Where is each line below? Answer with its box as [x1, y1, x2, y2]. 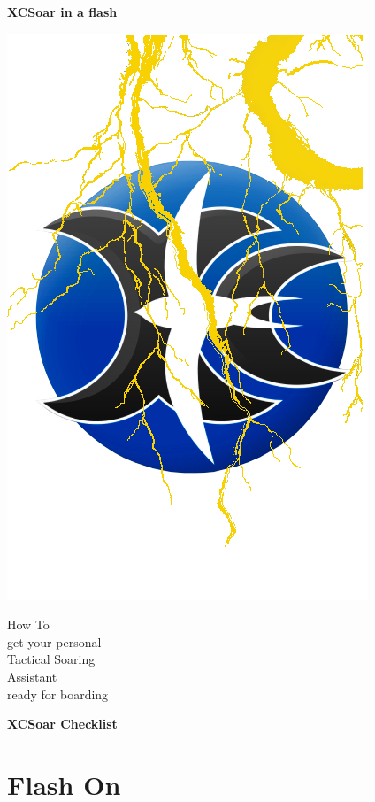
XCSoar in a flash [7, 3, 118, 20]
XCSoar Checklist [7, 714, 118, 733]
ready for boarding [7, 684, 109, 703]
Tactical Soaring [7, 650, 96, 668]
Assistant [7, 667, 57, 685]
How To [7, 615, 50, 634]
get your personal [7, 632, 102, 651]
